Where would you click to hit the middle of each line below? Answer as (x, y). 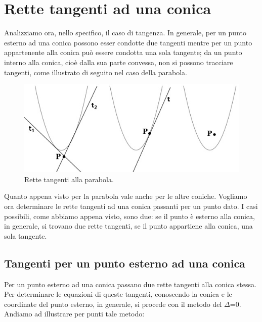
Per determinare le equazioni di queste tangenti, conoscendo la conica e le (118, 294)
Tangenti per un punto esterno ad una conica (125, 263)
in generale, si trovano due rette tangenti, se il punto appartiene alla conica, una (128, 226)
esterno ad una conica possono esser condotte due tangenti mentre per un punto (128, 42)
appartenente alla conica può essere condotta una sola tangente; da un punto (123, 52)
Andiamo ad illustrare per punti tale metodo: (74, 314)
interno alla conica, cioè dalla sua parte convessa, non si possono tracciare (119, 62)
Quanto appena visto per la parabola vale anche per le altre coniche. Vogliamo (126, 196)
